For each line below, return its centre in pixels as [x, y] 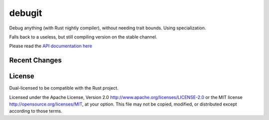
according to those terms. [36, 111]
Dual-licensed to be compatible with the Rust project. [64, 88]
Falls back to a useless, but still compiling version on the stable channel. [83, 37]
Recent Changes [36, 60]
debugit [26, 13]
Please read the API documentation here [51, 46]
